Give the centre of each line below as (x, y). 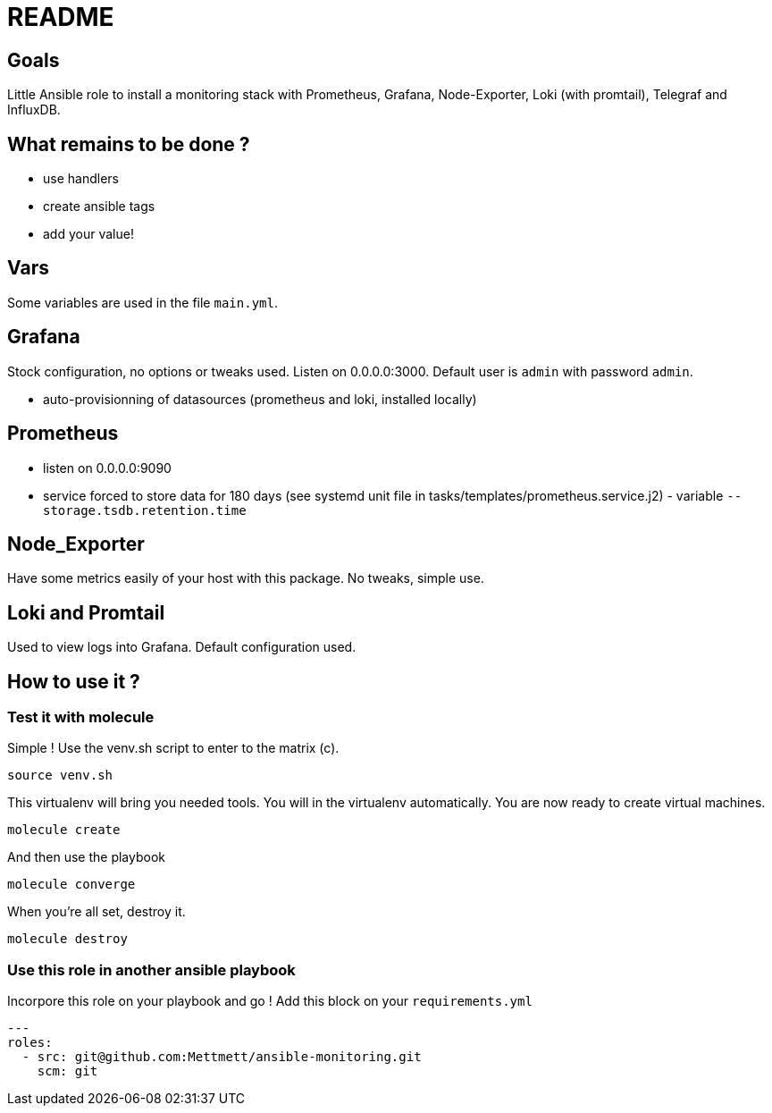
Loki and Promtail (86, 612)
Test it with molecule (81, 717)
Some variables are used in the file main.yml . (143, 302)
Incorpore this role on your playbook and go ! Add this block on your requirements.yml (270, 1001)
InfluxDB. (34, 110)
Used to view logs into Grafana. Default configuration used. (182, 647)
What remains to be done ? (129, 144)
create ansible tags (99, 207)
